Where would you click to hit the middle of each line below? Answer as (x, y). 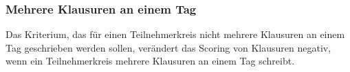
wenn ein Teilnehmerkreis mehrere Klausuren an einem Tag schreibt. (150, 61)
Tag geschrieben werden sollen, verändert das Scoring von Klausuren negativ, (168, 47)
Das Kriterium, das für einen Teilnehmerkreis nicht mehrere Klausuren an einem (175, 34)
